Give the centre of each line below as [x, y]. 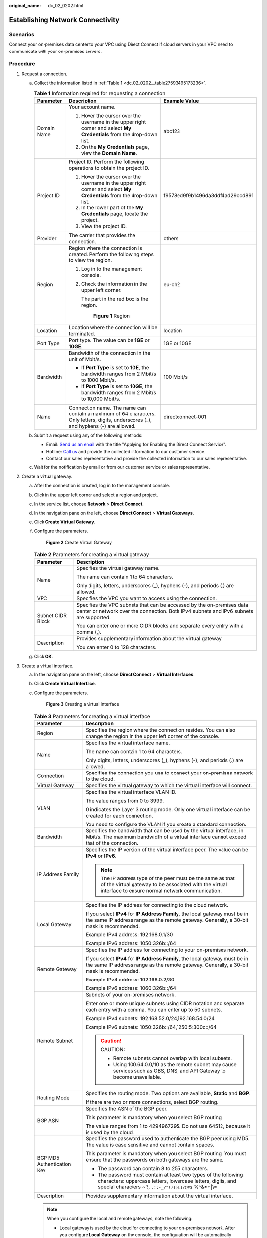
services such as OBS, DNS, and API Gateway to [169, 1071]
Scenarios [22, 34]
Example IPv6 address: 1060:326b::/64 [131, 988]
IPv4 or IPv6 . [101, 856]
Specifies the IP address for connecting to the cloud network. [157, 905]
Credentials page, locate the [114, 214]
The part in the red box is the [114, 299]
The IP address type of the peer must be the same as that [168, 878]
